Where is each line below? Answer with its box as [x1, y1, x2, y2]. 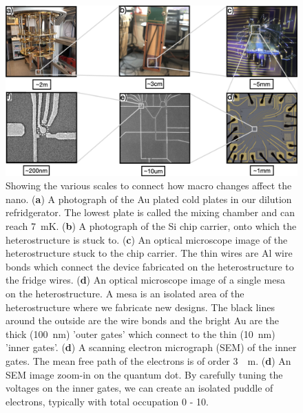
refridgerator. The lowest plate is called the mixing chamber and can [6, 205, 295, 220]
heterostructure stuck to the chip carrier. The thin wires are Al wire [6, 246, 293, 260]
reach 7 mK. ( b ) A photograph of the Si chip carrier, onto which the [6, 218, 297, 233]
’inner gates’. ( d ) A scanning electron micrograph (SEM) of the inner [6, 340, 297, 354]
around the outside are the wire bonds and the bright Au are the [6, 313, 280, 328]
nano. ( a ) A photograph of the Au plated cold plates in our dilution [6, 191, 292, 206]
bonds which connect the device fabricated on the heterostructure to [6, 259, 294, 273]
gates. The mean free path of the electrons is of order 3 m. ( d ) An [6, 353, 291, 368]
